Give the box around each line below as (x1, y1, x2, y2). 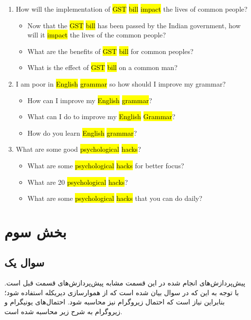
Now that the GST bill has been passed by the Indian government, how (27, 20, 241, 30)
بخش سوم (4, 221, 67, 241)
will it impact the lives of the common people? (27, 30, 166, 40)
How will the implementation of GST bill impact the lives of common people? (16, 4, 248, 14)
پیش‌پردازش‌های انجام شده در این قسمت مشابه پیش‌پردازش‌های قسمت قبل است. (4, 278, 246, 288)
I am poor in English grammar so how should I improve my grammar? (16, 78, 226, 89)
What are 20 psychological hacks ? (27, 177, 128, 187)
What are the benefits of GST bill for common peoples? (27, 46, 194, 56)
